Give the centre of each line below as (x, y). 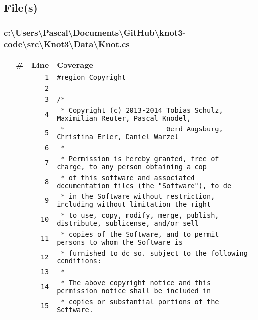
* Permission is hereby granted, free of (140, 159)
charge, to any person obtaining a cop (132, 166)
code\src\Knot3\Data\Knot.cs (67, 43)
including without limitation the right (134, 204)
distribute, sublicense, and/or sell (128, 223)
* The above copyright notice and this (136, 283)
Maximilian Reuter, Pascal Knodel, (124, 118)
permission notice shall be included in (134, 290)
